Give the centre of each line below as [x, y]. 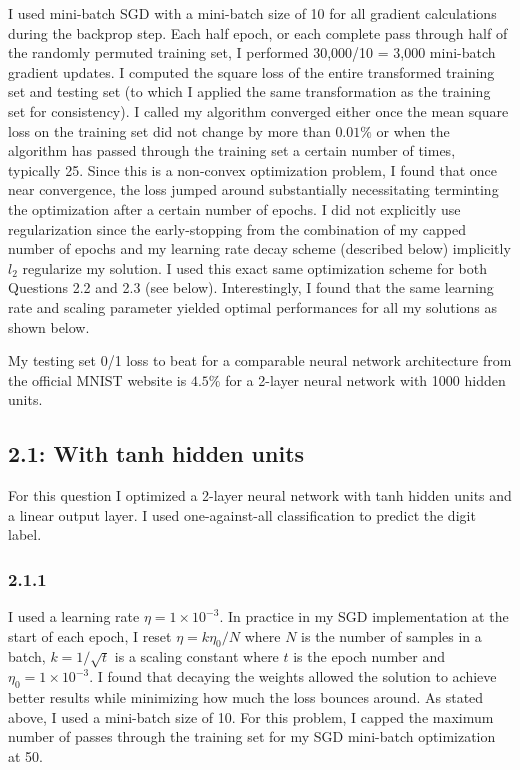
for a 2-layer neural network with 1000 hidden [365, 379]
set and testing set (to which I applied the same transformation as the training [249, 91]
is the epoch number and [369, 656]
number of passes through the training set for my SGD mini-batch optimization [252, 736]
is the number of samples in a [391, 635]
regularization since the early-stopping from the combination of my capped [237, 228]
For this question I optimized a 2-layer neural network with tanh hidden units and [260, 495]
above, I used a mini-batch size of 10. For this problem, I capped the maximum [251, 716]
